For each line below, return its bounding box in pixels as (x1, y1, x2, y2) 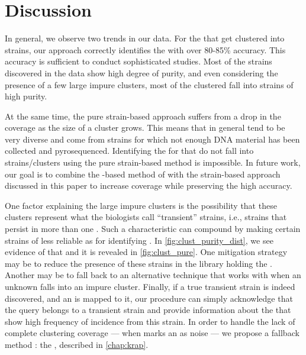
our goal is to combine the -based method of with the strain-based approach (5, 167, 281, 180)
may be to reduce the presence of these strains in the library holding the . (5, 257, 272, 269)
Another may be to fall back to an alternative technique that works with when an (5, 269, 301, 281)
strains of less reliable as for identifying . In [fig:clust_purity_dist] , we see (5, 234, 273, 246)
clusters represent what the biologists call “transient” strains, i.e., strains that (5, 211, 287, 223)
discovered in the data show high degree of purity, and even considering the (5, 66, 278, 79)
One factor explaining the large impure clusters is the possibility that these (5, 199, 277, 211)
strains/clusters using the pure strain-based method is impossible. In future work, (5, 156, 301, 169)
